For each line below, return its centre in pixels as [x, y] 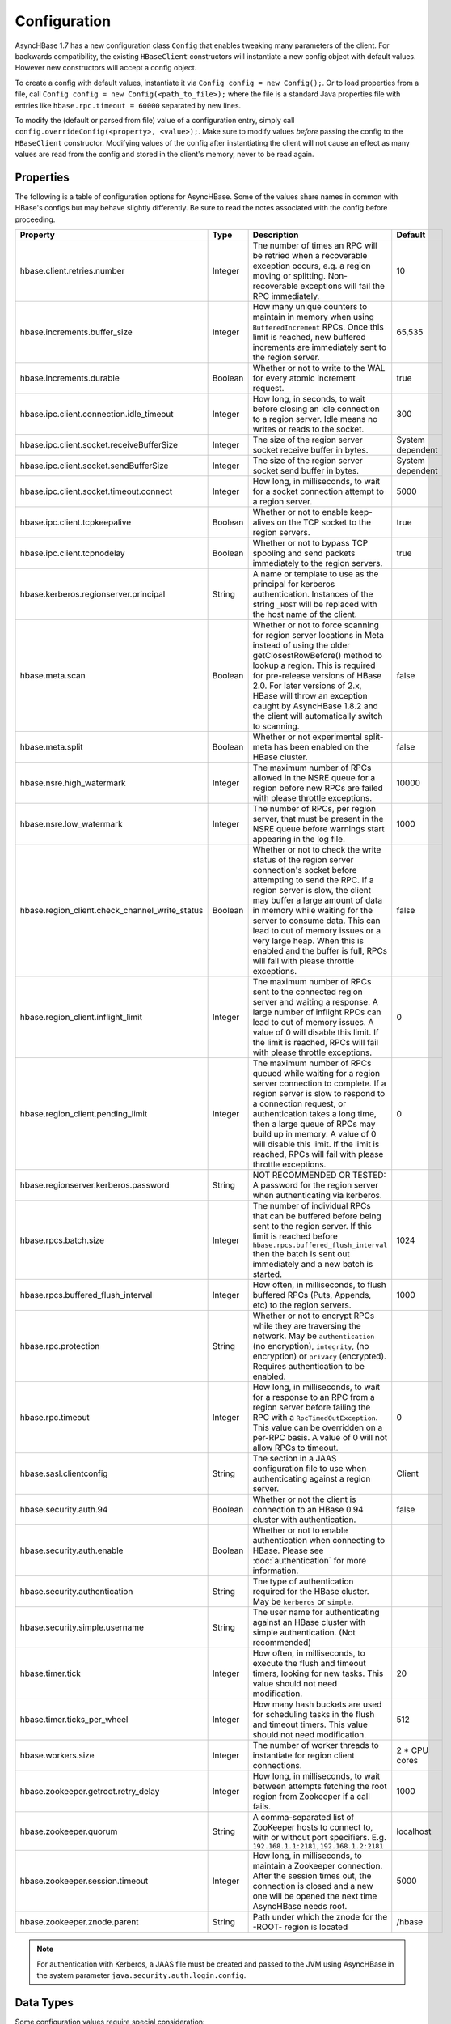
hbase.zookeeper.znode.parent [79, 1922]
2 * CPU [412, 1750]
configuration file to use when [310, 1469]
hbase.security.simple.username [82, 1627]
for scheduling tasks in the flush [314, 1715]
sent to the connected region [308, 992]
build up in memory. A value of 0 [314, 1134]
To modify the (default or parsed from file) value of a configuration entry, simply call [155, 120]
